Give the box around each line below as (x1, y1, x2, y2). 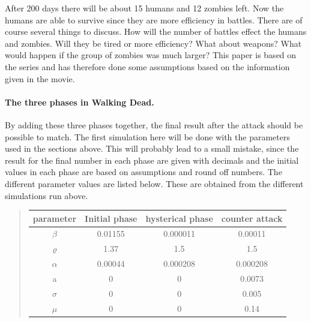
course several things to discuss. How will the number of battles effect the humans (5, 25, 307, 38)
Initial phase (85, 212, 137, 224)
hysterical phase (145, 212, 213, 224)
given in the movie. (5, 72, 75, 85)
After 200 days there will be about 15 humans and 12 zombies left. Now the (5, 2, 284, 14)
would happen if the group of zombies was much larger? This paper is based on (5, 49, 297, 61)
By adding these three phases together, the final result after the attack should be (5, 118, 303, 131)
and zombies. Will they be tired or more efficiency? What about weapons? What (5, 37, 302, 49)
